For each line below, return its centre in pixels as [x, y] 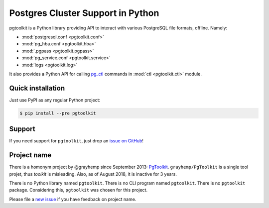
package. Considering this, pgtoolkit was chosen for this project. [78, 190]
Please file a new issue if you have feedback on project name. [73, 199]
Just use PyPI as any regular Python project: [55, 100]
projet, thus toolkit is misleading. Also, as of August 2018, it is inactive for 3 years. [93, 174]
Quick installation [37, 88]
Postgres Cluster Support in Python [84, 13]
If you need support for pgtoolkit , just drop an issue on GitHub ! [76, 141]
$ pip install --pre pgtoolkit [58, 113]
